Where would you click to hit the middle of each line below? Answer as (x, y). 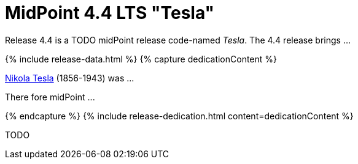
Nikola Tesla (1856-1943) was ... (70, 78)
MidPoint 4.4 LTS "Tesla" (110, 13)
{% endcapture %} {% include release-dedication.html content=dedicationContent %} (179, 116)
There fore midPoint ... (50, 97)
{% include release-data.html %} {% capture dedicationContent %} (141, 59)
